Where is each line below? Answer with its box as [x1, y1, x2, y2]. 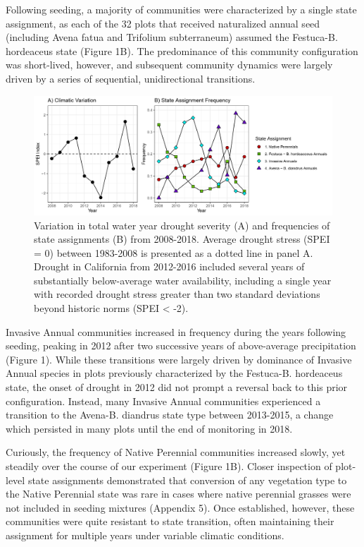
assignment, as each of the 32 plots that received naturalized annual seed [6, 16, 320, 30]
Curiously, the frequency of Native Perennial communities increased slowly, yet [6, 445, 346, 459]
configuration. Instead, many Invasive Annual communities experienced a [6, 393, 321, 408]
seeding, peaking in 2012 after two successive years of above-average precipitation [6, 338, 356, 353]
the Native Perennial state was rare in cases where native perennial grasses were [6, 486, 351, 501]
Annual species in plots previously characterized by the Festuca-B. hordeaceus [6, 366, 343, 380]
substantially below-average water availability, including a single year [34, 272, 332, 287]
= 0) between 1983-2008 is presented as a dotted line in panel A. [34, 245, 313, 260]
